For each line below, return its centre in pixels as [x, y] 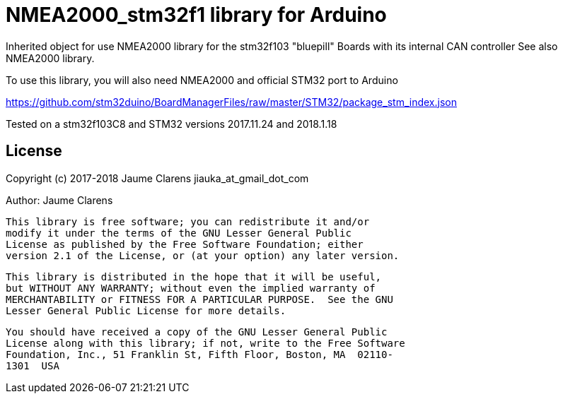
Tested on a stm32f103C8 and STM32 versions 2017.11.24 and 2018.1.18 [172, 124]
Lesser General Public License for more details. [146, 310]
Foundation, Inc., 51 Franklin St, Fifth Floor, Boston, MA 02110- [199, 354]
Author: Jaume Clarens [59, 200]
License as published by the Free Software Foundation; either [185, 244]
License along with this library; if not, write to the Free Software [205, 343]
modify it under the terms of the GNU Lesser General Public [179, 233]
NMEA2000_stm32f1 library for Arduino [196, 15]
